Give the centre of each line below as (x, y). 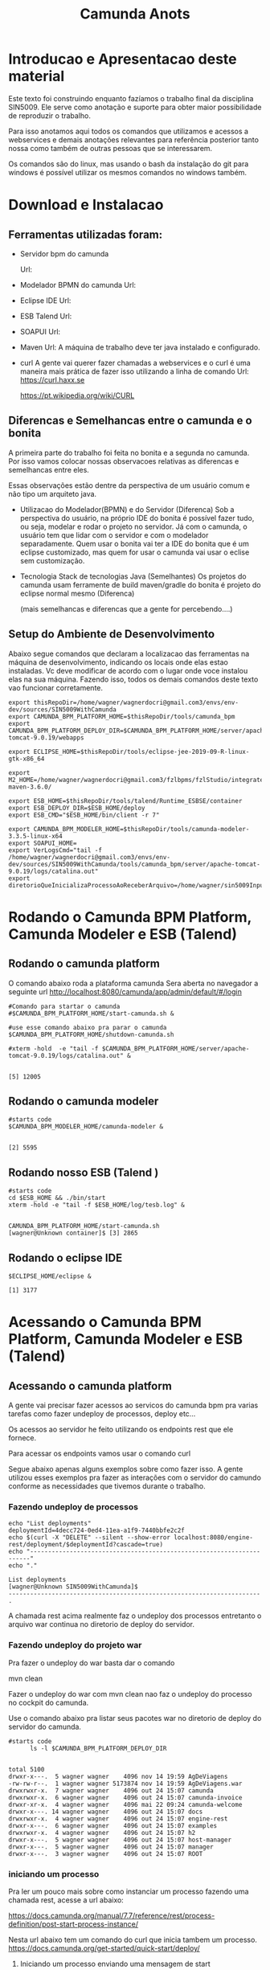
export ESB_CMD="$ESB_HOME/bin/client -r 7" (84, 815)
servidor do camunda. (45, 1726)
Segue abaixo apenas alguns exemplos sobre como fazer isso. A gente (126, 1469)
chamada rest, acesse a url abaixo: (66, 1900)
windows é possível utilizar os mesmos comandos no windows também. (128, 172)
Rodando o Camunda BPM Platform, (130, 917)
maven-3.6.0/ (30, 787)
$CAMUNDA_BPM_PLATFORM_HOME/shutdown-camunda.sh (91, 1034)
